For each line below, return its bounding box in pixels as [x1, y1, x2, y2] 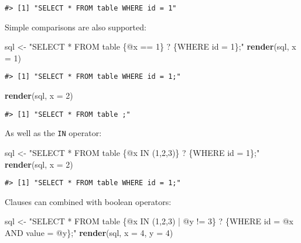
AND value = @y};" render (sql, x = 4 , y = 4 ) [5, 227, 173, 239]
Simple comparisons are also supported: [5, 20, 146, 33]
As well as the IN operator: [5, 127, 102, 139]
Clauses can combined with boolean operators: [5, 195, 172, 207]
